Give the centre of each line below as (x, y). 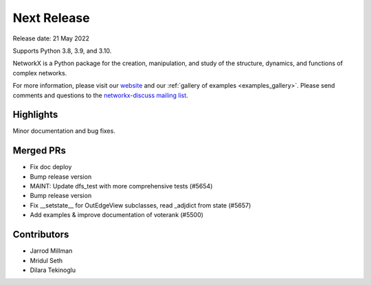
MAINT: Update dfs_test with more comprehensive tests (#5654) (121, 186)
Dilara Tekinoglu (53, 270)
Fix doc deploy (51, 167)
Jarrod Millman (51, 251)
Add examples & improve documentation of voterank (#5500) (117, 215)
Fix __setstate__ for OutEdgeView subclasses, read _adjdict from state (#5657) (140, 205)
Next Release (51, 18)
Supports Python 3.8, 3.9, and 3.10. (62, 51)
